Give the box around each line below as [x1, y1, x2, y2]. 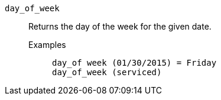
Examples [28, 40, 66, 50]
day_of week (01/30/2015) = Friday [52, 58, 217, 67]
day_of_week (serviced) [52, 67, 162, 77]
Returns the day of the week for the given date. [28, 21, 212, 31]
